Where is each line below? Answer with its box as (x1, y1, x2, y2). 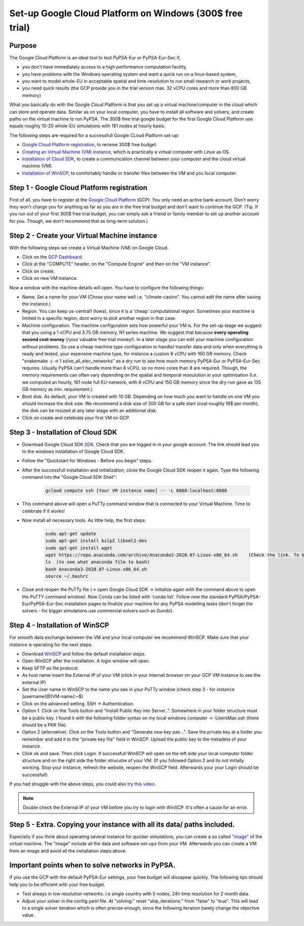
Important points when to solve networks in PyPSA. (9, 861, 176, 870)
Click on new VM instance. (22, 275, 78, 281)
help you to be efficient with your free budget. (9, 881, 106, 887)
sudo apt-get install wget (45, 545, 112, 551)
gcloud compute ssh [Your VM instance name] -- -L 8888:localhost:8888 (45, 488, 227, 493)
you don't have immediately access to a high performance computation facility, (22, 64, 187, 70)
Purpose (9, 41, 37, 50)
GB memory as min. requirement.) (22, 386, 93, 392)
